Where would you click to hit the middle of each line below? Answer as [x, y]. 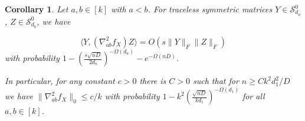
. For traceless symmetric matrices [210, 9]
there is [153, 81]
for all [253, 96]
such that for [216, 81]
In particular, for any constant [60, 81]
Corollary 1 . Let [37, 9]
